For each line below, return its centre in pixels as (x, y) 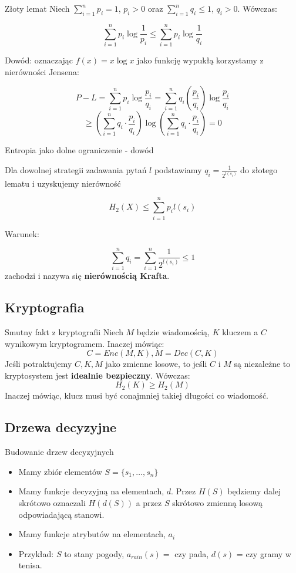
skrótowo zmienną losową (217, 503)
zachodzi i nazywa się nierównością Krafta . (87, 276)
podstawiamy (178, 169)
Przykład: (36, 553)
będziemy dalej (254, 491)
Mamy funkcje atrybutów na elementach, (92, 534)
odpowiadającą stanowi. (61, 514)
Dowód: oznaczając (39, 60)
